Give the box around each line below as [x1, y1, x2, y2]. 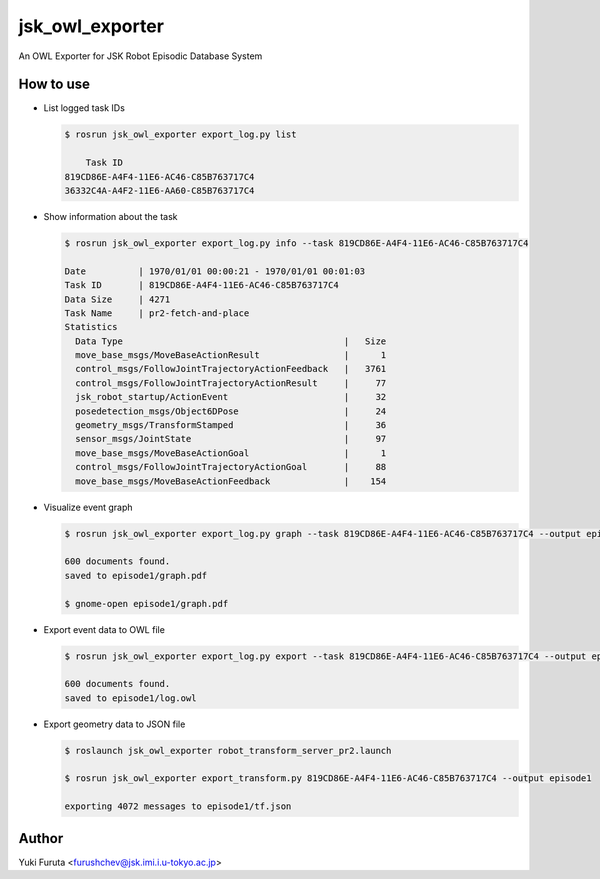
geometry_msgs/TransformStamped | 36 [75, 420, 387, 431]
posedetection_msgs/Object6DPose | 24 [75, 405, 387, 417]
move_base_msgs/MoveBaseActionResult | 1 [75, 350, 387, 361]
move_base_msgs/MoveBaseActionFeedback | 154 [75, 475, 387, 487]
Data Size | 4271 [64, 293, 171, 305]
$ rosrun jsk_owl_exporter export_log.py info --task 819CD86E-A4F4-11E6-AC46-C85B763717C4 [64, 237, 529, 249]
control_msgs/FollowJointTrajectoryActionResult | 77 [75, 377, 387, 389]
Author [18, 830, 64, 847]
